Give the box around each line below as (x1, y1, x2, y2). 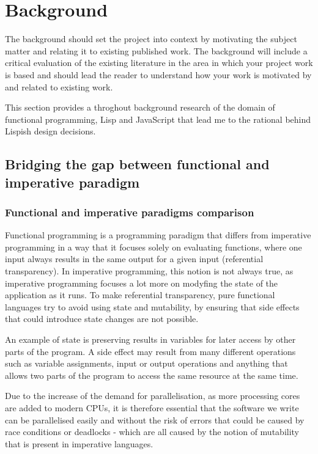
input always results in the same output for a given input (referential (5, 252, 264, 265)
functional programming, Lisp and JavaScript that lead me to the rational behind (5, 112, 311, 125)
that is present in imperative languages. (5, 437, 153, 450)
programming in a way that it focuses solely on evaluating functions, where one (5, 240, 302, 253)
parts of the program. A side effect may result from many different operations (5, 345, 296, 357)
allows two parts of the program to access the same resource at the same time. (5, 368, 298, 381)
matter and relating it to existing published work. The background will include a (5, 44, 308, 57)
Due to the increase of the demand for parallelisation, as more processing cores (5, 389, 300, 402)
